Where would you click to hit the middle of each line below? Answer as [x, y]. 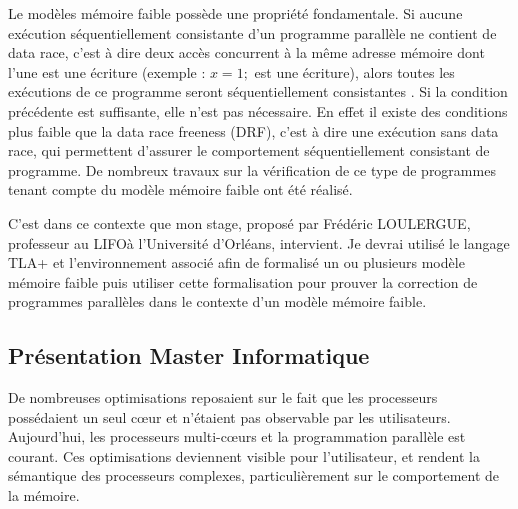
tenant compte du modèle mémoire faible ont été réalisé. [180, 189]
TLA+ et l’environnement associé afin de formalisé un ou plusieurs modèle [236, 262]
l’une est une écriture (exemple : [107, 71]
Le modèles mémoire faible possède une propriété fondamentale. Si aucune [235, 13]
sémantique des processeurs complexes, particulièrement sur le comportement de [254, 475]
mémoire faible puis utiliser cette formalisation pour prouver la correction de [243, 281]
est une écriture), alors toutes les [354, 71]
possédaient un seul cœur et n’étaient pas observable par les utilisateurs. [229, 416]
